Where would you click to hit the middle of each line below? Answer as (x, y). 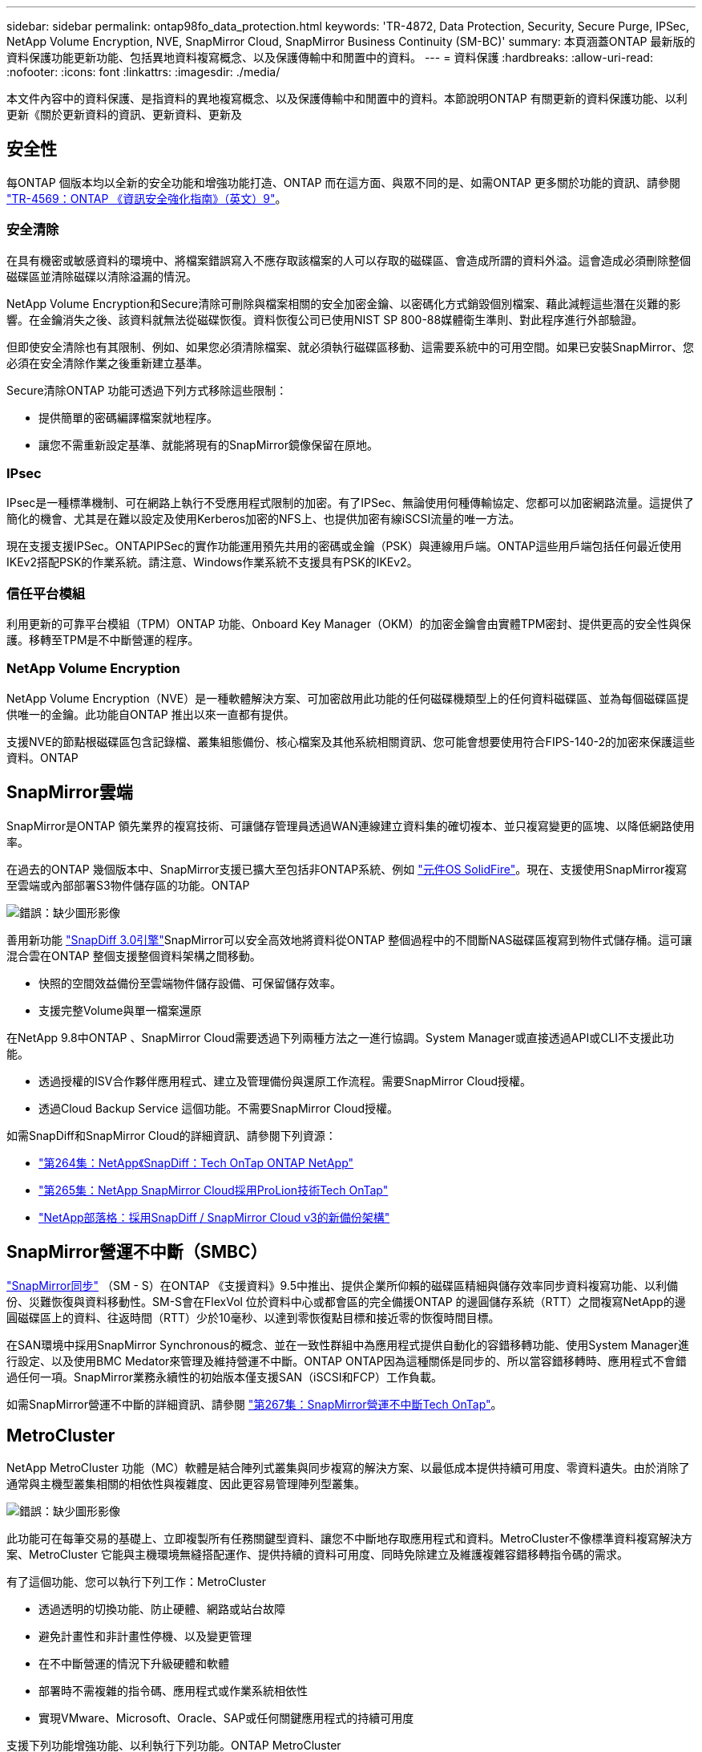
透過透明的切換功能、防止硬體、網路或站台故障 (162, 1609)
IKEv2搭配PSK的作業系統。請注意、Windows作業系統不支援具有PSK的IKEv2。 (212, 562)
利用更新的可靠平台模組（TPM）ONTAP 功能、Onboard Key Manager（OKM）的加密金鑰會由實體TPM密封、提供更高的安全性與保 (349, 624)
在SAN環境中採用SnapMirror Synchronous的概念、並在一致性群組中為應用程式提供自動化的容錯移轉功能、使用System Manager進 (348, 1344)
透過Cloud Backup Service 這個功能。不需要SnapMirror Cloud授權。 (218, 1108)
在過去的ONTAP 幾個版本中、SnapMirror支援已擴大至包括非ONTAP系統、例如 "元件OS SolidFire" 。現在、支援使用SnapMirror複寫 (347, 869)
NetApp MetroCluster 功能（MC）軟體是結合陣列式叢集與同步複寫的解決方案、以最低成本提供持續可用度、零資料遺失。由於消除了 (348, 1468)
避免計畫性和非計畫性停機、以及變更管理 (145, 1636)
